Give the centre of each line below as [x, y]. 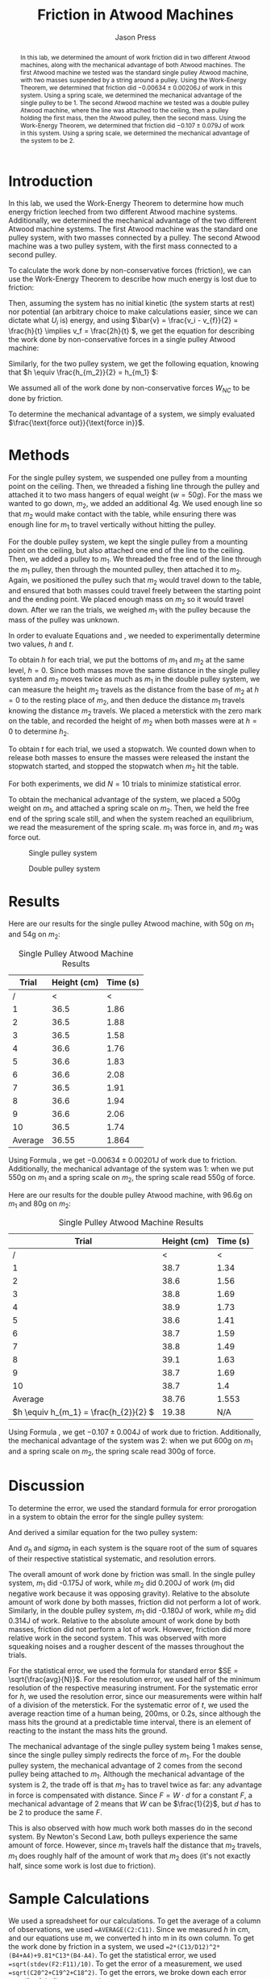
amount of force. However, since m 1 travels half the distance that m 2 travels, [135, 1846]
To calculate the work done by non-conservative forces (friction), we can [130, 270]
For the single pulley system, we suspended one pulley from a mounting [128, 478]
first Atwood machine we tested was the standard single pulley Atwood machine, [134, 72]
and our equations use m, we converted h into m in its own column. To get [131, 1938]
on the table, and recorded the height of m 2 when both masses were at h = [133, 722]
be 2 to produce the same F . [55, 1812]
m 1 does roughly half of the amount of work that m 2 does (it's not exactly [130, 1856]
